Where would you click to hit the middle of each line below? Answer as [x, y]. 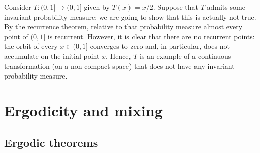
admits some [226, 7]
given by [97, 7]
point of [16, 36]
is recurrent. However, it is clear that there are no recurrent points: [151, 36]
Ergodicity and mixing [83, 110]
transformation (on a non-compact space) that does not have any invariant [119, 66]
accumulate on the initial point [52, 56]
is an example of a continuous [185, 56]
